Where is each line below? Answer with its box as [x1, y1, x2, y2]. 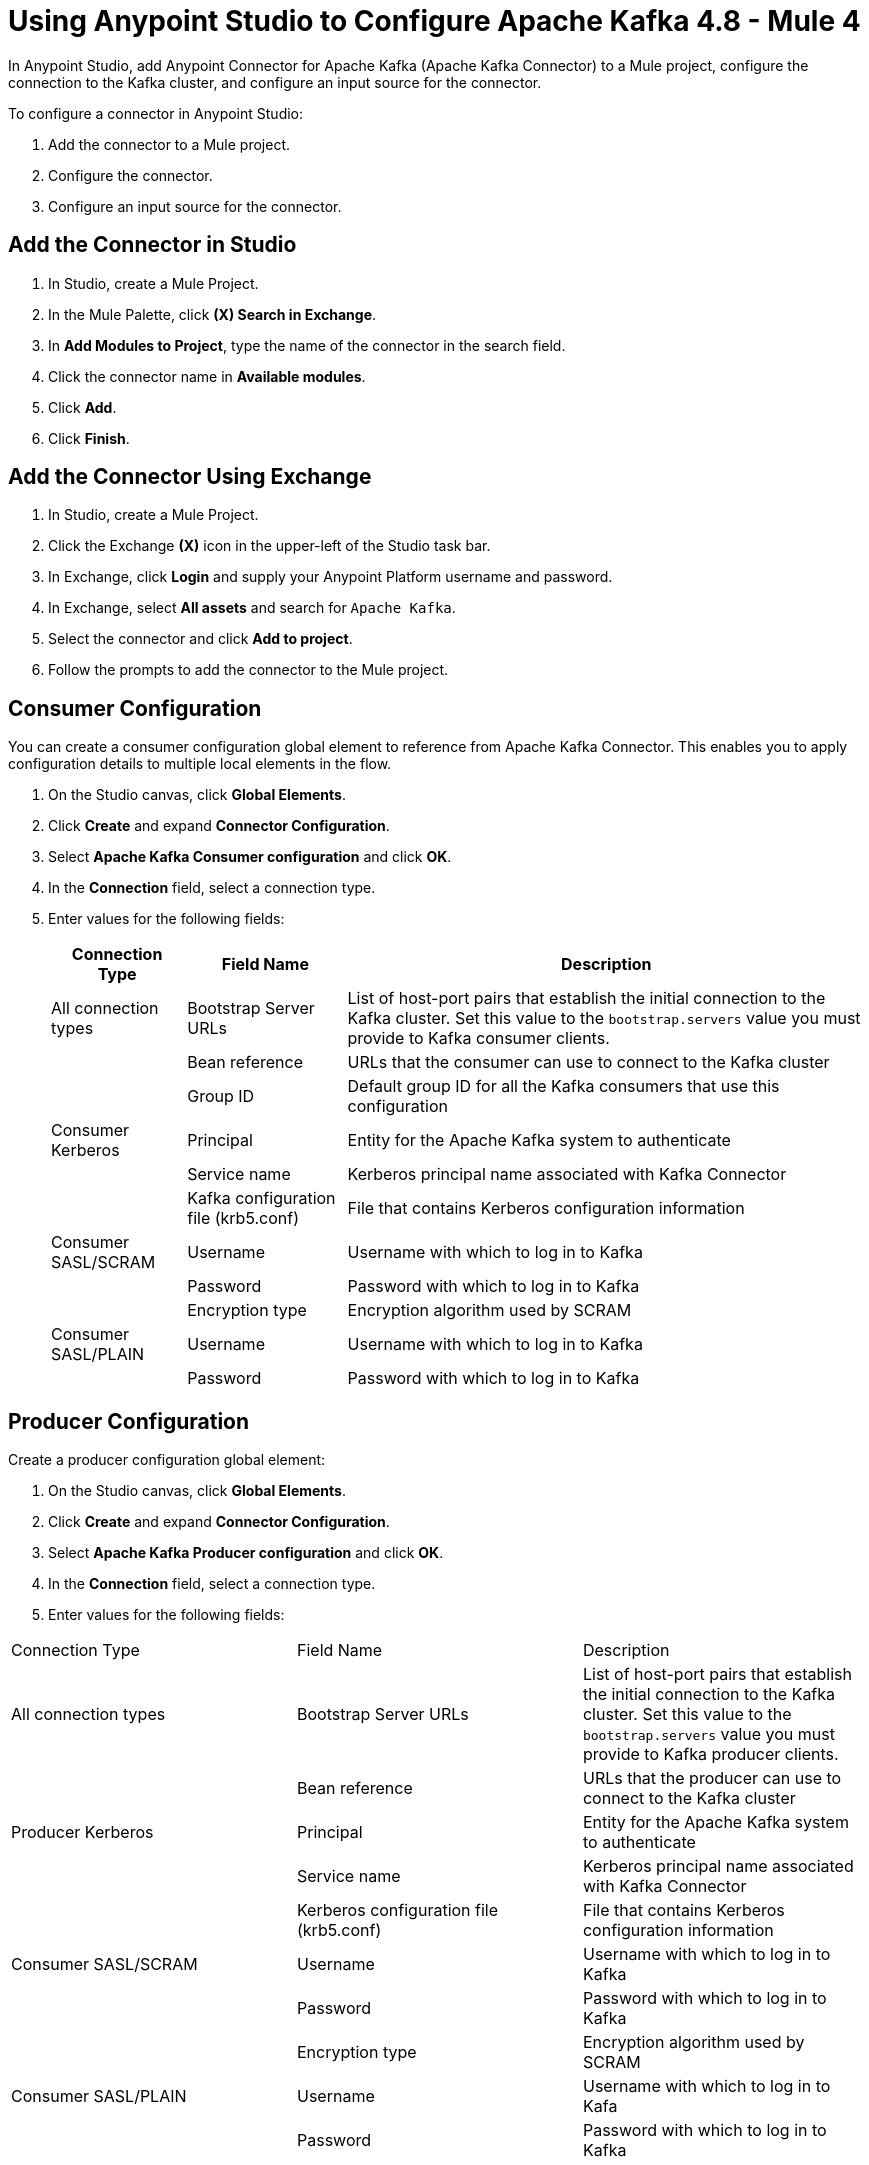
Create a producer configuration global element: [8, 1451, 326, 1469]
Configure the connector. [48, 166, 213, 184]
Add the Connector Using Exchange [8, 464, 372, 490]
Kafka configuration [187, 1188, 336, 1209]
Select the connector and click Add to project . [48, 630, 353, 648]
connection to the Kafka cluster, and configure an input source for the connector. [8, 73, 542, 91]
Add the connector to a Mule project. [48, 135, 290, 153]
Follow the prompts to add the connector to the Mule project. [48, 661, 449, 679]
